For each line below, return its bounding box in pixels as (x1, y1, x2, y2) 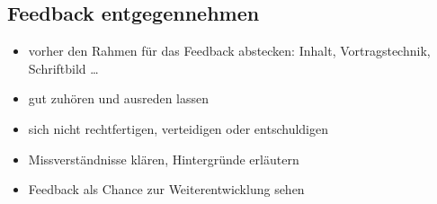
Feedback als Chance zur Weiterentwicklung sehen (28, 180, 305, 199)
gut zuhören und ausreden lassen (28, 89, 210, 108)
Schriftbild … (28, 58, 99, 77)
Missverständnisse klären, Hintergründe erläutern (28, 149, 299, 168)
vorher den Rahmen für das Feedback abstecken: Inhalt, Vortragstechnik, (28, 41, 431, 60)
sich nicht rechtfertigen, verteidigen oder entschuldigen (28, 119, 328, 137)
